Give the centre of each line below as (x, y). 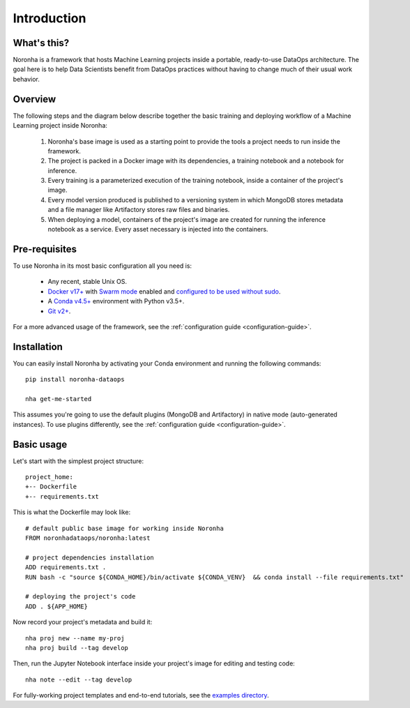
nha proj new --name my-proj (75, 638)
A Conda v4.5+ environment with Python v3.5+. (116, 301)
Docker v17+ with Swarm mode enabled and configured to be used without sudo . (164, 291)
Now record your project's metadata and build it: (83, 622)
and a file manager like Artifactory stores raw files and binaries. (139, 210)
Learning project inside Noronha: (60, 126)
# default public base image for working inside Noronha (125, 528)
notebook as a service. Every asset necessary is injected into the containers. (158, 229)
